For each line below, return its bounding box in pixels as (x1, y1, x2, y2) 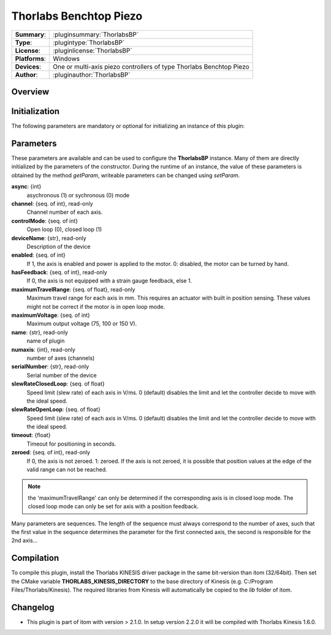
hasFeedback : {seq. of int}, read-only (11, 268, 107, 276)
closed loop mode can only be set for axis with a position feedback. (28, 503, 199, 510)
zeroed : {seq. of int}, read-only (11, 449, 91, 456)
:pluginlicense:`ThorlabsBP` (53, 46, 132, 55)
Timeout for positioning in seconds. (26, 440, 116, 447)
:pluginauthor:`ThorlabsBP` (53, 70, 131, 79)
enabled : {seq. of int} (11, 251, 66, 259)
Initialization (11, 106, 60, 116)
